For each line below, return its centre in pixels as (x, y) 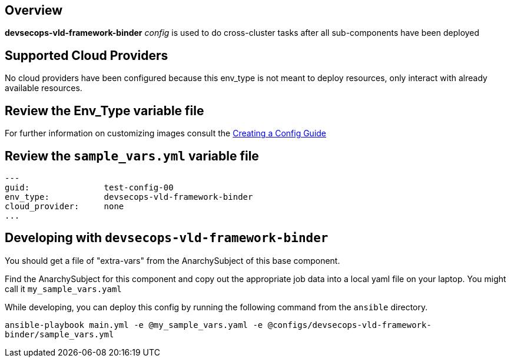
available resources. (44, 88)
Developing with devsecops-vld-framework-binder (167, 238)
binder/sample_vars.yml (59, 334)
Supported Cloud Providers (87, 55)
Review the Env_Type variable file (104, 110)
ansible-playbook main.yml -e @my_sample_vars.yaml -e (134, 325)
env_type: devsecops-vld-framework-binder (129, 197)
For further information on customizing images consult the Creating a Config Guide (166, 133)
